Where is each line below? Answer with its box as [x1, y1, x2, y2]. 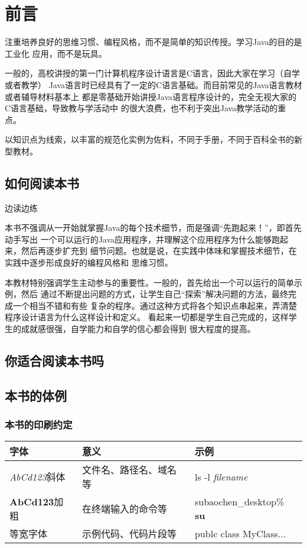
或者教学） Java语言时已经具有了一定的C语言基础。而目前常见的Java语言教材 [5, 78, 302, 91]
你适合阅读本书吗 [5, 352, 104, 369]
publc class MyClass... [195, 526, 286, 540]
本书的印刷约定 [5, 417, 73, 432]
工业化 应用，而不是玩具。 [5, 47, 107, 59]
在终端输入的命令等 [82, 502, 168, 516]
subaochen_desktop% [195, 495, 285, 509]
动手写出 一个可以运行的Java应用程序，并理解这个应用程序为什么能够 [5, 233, 272, 245]
